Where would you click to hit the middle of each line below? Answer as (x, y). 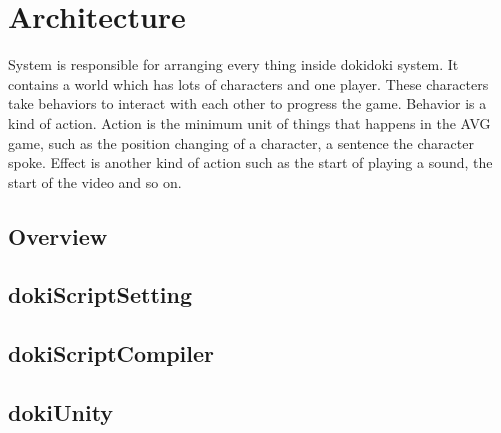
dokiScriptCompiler (111, 353)
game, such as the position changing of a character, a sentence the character (241, 142)
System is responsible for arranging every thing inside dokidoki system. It (233, 64)
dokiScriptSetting (100, 294)
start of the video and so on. (95, 181)
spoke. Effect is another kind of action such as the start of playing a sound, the (250, 162)
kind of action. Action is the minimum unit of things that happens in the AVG (249, 122)
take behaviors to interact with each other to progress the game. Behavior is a (247, 103)
